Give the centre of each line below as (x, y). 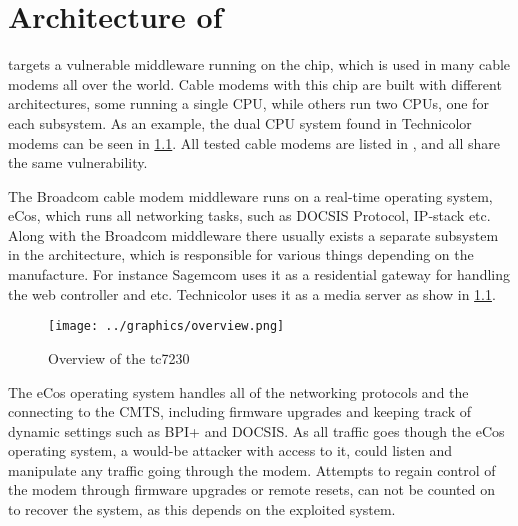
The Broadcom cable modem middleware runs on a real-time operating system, (250, 195)
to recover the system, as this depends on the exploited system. (202, 509)
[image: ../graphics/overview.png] (166, 326)
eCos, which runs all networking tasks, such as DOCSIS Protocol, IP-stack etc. (249, 215)
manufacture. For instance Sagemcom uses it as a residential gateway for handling (259, 274)
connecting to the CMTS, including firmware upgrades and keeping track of (240, 411)
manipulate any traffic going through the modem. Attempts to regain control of (252, 469)
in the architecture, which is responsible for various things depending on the (241, 254)
